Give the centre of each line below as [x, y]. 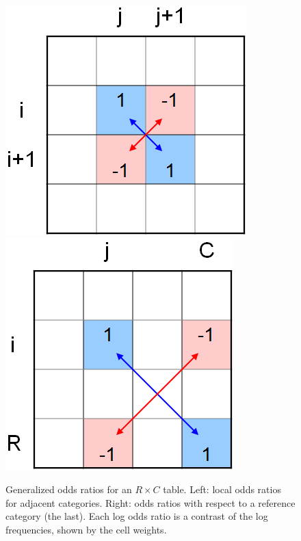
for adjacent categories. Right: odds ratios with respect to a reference [150, 502]
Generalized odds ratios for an [69, 489]
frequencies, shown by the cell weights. [86, 529]
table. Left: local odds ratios [222, 489]
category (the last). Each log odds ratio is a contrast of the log [137, 516]
